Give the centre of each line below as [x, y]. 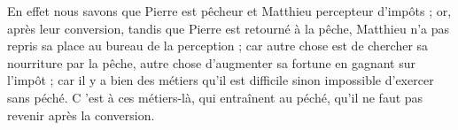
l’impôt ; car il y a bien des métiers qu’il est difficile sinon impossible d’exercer [221, 80]
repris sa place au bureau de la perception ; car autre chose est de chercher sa [218, 46]
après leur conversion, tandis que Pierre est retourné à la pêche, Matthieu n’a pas [229, 28]
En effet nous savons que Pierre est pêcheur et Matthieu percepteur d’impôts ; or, [229, 11]
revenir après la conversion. [81, 115]
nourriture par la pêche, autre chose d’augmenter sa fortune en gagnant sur [212, 62]
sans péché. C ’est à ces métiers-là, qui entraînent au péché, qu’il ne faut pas [215, 97]
